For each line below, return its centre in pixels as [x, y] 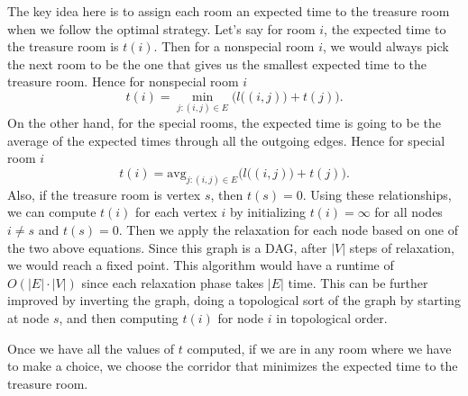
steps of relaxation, [402, 247]
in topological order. [332, 317]
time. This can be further [358, 282]
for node [241, 317]
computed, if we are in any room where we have [319, 348]
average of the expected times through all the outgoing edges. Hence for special [226, 140]
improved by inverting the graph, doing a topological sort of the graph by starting [234, 300]
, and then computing [119, 317]
